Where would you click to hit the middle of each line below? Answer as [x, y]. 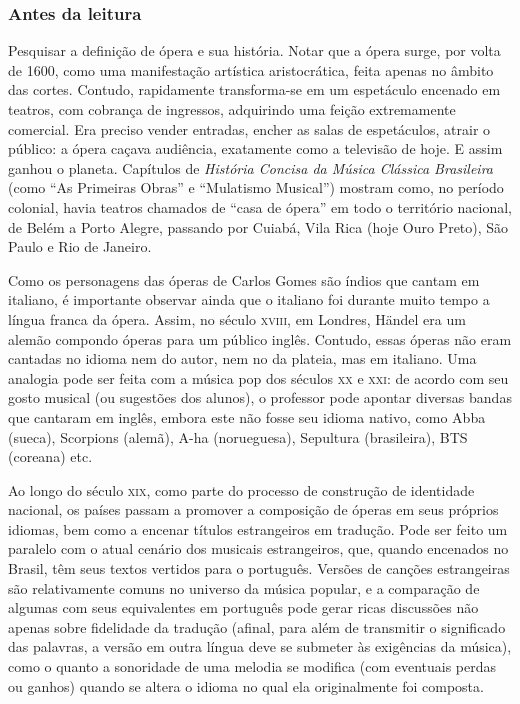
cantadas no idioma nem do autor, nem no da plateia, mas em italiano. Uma [242, 358]
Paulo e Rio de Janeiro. [80, 246]
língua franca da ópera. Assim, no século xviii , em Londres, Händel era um [237, 318]
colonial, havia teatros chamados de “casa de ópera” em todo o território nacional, [260, 206]
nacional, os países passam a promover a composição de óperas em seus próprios [253, 509]
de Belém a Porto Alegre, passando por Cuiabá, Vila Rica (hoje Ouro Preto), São [258, 226]
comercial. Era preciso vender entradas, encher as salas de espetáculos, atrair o [249, 128]
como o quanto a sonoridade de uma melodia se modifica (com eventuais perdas [252, 666]
